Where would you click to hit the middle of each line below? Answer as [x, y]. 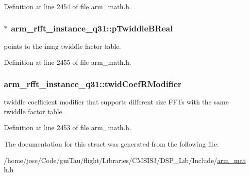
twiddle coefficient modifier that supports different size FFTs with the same [116, 102]
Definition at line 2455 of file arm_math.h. [67, 62]
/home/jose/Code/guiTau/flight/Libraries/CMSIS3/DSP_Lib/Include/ [111, 160]
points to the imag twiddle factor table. [63, 46]
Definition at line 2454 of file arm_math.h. [67, 6]
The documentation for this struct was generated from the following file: [111, 144]
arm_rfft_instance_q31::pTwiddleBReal [92, 28]
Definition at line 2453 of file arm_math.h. [67, 127]
